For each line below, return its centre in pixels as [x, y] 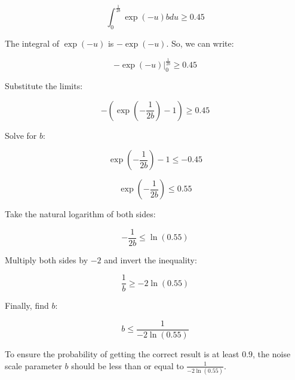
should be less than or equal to [127, 365]
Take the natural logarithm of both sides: [80, 214]
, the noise [272, 354]
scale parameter [33, 365]
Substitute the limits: [44, 85]
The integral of [32, 43]
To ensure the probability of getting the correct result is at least [122, 354]
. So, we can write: [200, 43]
